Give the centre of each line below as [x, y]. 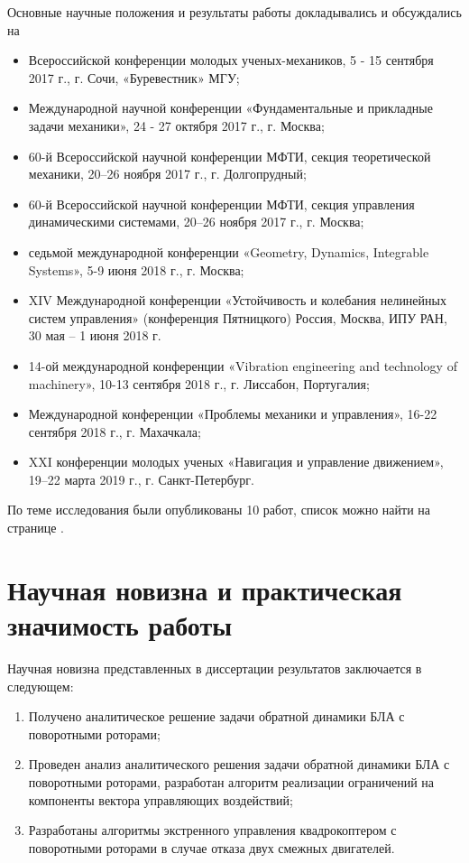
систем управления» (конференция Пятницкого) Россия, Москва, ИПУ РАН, [238, 317]
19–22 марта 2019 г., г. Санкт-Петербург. [141, 479]
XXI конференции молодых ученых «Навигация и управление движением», [236, 462]
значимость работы [120, 625]
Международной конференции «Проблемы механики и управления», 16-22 [233, 414]
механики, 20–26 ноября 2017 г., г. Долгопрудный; [167, 174]
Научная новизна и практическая [205, 589]
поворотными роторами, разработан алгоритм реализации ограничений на [231, 781]
